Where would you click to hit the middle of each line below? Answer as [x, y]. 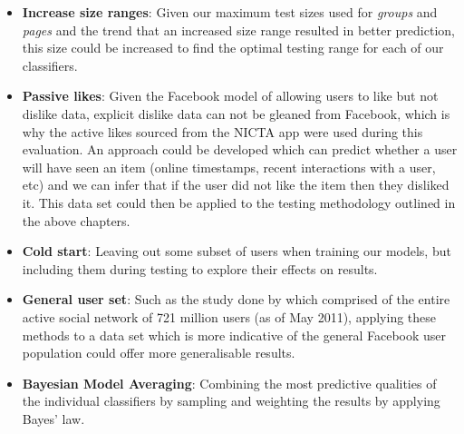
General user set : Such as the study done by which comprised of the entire [236, 299]
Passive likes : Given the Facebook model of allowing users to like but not [230, 96]
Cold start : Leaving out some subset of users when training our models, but [237, 251]
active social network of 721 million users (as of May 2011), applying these [229, 316]
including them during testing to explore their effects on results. [200, 268]
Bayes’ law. [53, 418]
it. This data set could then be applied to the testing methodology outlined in [239, 202]
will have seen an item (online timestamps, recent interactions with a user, [229, 167]
